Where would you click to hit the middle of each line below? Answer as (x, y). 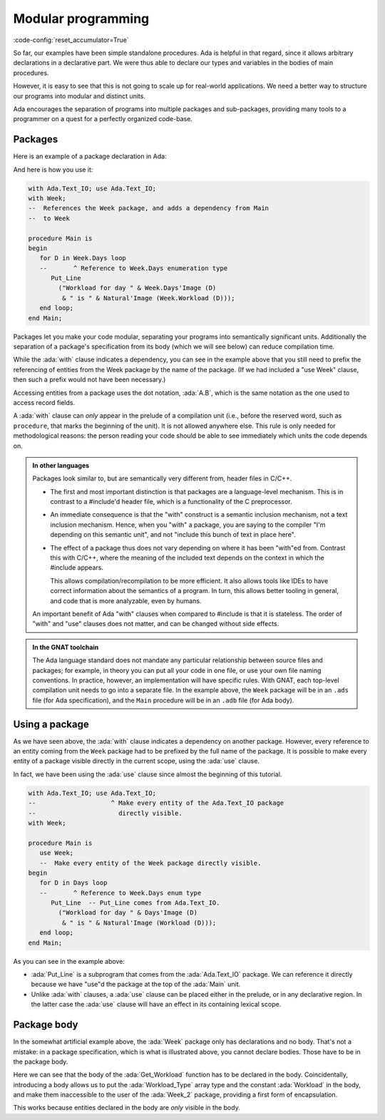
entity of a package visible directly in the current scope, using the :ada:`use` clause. (137, 761)
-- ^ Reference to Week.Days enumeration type (134, 268)
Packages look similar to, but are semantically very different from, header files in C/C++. (162, 478)
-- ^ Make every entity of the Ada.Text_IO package (156, 803)
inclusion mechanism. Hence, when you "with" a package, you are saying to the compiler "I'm (188, 525)
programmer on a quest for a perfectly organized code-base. (103, 119)
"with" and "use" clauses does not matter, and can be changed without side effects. (156, 624)
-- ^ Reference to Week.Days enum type (120, 893)
